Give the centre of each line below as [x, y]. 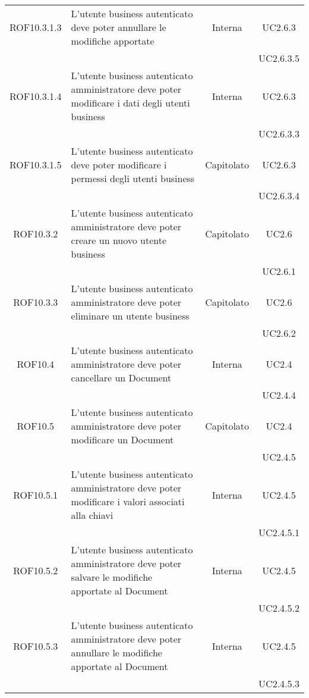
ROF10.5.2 [36, 570]
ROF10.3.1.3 [36, 27]
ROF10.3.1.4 [36, 96]
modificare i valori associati [128, 501]
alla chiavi [92, 515]
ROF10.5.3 [36, 646]
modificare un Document [122, 439]
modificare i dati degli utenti [130, 103]
